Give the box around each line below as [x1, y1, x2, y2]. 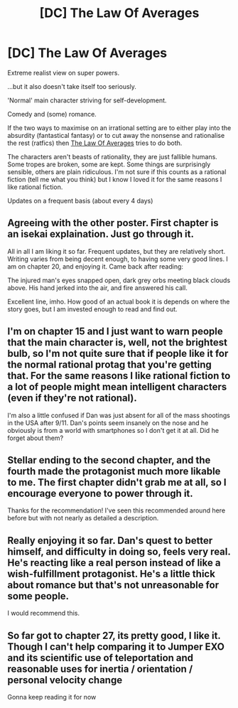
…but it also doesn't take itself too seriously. [7, 82, 137, 90]
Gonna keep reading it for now [7, 693, 97, 701]
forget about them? [7, 434, 64, 442]
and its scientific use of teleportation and [7, 652, 194, 664]
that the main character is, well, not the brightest [7, 336, 227, 349]
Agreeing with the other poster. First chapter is [7, 217, 219, 229]
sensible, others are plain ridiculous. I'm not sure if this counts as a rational [7, 167, 227, 176]
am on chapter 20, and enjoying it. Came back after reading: [7, 262, 183, 271]
